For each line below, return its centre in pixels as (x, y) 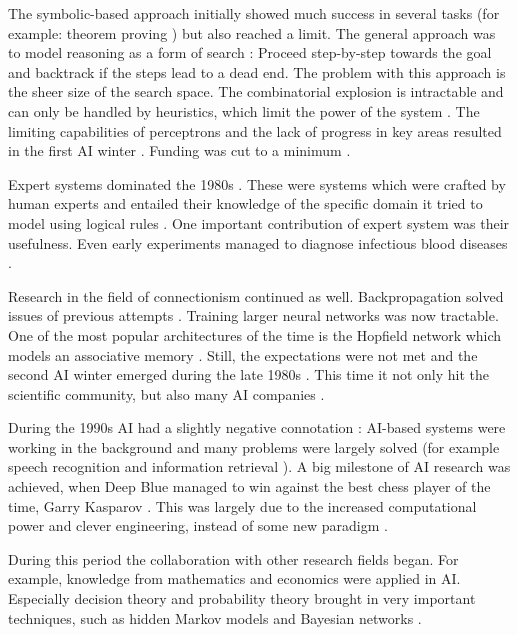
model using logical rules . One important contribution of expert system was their (259, 222)
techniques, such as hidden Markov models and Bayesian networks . (215, 617)
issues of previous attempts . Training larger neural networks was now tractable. (253, 315)
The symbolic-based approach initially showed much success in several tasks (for (254, 13)
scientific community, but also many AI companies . (166, 393)
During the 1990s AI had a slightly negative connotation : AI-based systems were (257, 427)
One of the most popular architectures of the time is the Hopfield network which (255, 334)
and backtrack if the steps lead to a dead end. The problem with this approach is (257, 71)
